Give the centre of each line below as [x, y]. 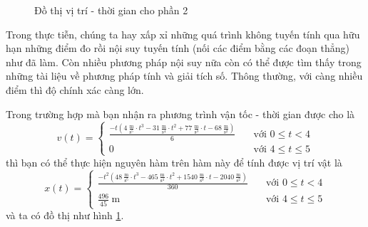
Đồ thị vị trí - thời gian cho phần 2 [111, 10]
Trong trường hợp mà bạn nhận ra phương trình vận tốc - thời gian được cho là [180, 114]
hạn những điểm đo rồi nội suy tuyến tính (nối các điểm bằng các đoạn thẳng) [178, 48]
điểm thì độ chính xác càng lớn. [75, 89]
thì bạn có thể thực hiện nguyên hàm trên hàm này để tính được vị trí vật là [174, 162]
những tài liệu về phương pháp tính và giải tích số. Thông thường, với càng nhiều [184, 76]
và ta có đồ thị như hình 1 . [65, 215]
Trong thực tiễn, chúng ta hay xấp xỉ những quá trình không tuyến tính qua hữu [183, 34]
